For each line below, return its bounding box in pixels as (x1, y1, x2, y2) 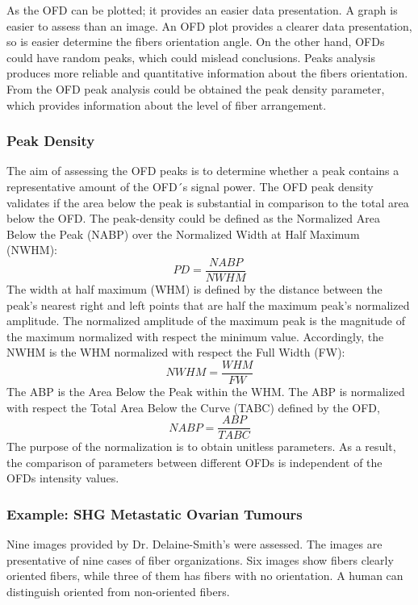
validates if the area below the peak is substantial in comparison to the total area (6, 194, 409, 211)
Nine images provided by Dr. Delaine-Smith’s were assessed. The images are (6, 536, 382, 553)
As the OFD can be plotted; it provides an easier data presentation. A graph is (6, 2, 398, 18)
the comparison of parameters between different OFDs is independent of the (6, 453, 382, 470)
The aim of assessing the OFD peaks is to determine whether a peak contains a (6, 162, 399, 179)
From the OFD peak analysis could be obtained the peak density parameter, (6, 80, 385, 97)
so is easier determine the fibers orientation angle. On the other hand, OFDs (6, 33, 385, 50)
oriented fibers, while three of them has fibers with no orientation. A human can (6, 567, 403, 584)
